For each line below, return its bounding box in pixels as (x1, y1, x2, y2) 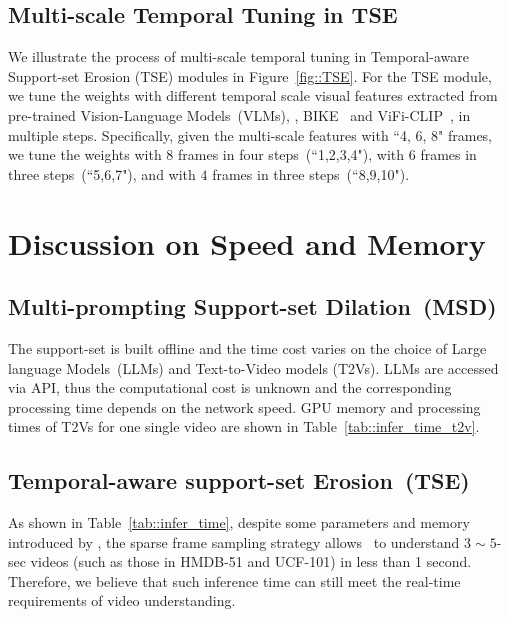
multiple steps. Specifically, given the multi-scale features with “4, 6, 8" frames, (8, 124, 493, 145)
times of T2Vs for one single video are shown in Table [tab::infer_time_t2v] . (8, 416, 480, 437)
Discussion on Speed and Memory (8, 222, 486, 263)
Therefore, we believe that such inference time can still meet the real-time (8, 570, 461, 591)
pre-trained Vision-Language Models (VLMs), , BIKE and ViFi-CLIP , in (8, 104, 471, 125)
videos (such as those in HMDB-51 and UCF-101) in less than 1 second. (30, 551, 472, 572)
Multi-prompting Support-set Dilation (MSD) (8, 291, 497, 322)
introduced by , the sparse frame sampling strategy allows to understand (8, 531, 460, 552)
